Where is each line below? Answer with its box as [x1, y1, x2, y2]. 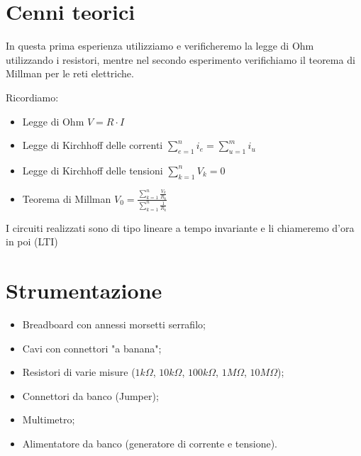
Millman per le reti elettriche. [6, 66, 134, 81]
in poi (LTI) [6, 234, 58, 249]
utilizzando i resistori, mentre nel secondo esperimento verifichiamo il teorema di [6, 52, 355, 67]
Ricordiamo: [6, 89, 59, 104]
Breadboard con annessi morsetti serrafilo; [22, 317, 206, 332]
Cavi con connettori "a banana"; [22, 340, 162, 355]
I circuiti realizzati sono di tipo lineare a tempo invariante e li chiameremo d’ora [6, 220, 355, 235]
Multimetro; [22, 412, 75, 427]
